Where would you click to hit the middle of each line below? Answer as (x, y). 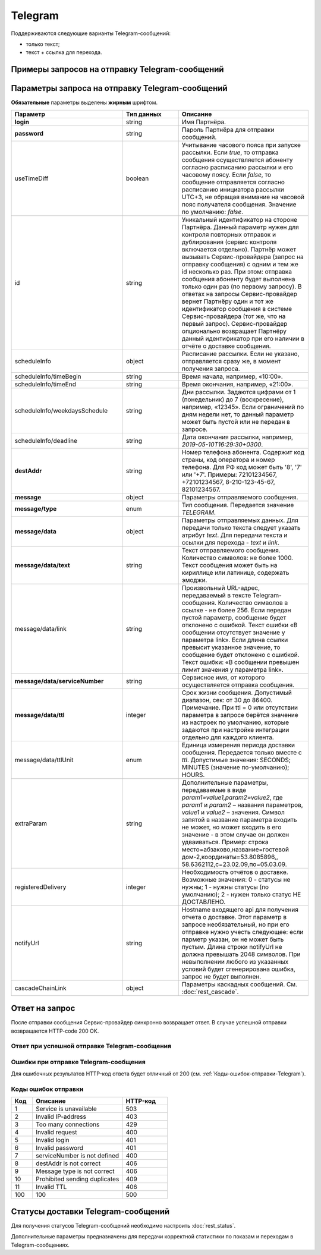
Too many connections (68, 1125)
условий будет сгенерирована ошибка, (238, 969)
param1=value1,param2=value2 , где (232, 797)
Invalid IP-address (61, 1116)
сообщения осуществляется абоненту (237, 159)
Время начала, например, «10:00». (232, 376)
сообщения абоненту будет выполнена (238, 279)
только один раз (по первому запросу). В (242, 287)
